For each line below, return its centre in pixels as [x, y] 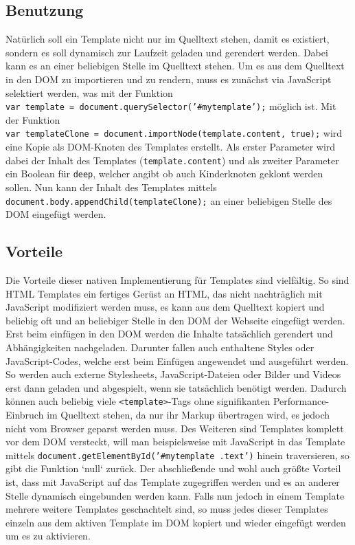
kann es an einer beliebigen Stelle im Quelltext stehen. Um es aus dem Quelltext [175, 66]
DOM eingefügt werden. [56, 214]
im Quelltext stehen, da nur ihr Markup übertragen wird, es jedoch [188, 415]
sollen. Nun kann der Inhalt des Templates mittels [111, 187]
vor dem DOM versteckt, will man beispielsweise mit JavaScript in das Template [175, 442]
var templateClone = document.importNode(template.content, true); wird [174, 133]
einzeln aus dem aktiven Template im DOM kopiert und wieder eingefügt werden [176, 522]
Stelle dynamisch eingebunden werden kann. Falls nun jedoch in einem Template [175, 495]
